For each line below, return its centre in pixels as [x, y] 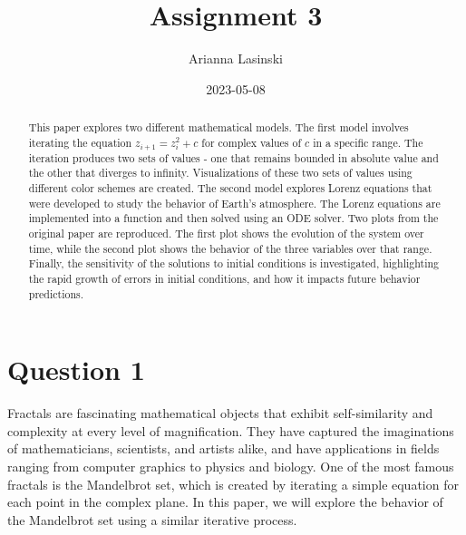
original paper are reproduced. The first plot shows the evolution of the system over [226, 233]
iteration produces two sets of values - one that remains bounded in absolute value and [233, 157]
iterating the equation [80, 142]
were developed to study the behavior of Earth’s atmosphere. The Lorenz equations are [234, 203]
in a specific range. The [368, 142]
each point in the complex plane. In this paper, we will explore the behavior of [225, 502]
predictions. [56, 293]
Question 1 [76, 370]
